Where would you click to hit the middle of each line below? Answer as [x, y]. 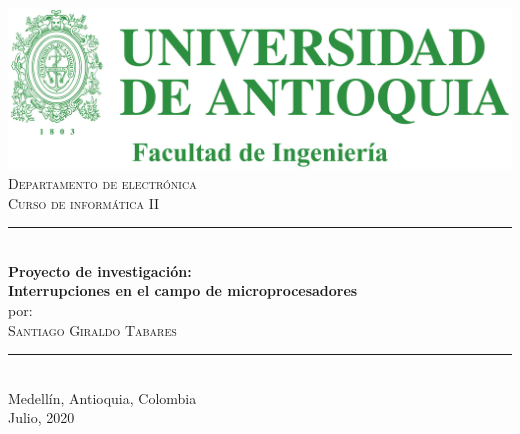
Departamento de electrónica [102, 183]
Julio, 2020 [41, 417]
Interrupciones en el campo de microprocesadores [183, 290]
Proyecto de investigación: [100, 270]
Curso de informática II [84, 202]
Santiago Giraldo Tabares [92, 329]
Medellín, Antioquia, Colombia [102, 397]
